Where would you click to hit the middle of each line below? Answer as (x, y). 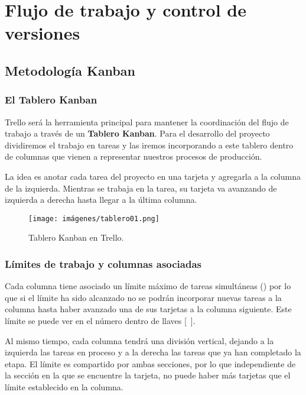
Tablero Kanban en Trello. (76, 237)
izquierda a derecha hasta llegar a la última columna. (101, 200)
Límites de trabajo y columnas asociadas (103, 263)
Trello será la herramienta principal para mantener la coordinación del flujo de (147, 122)
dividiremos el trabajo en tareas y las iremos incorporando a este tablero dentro (149, 145)
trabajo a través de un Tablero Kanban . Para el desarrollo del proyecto (137, 133)
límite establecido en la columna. (64, 386)
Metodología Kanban (70, 70)
